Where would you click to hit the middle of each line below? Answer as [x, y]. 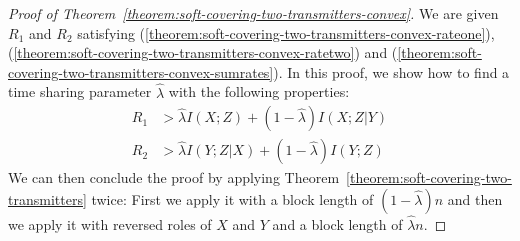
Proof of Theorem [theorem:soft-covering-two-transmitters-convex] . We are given [253, 13]
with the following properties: [259, 91]
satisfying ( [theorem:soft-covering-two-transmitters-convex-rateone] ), [286, 32]
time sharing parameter [80, 91]
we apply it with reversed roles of [110, 224]
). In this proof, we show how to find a [391, 71]
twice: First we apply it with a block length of [232, 198]
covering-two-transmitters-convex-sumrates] [141, 71]
